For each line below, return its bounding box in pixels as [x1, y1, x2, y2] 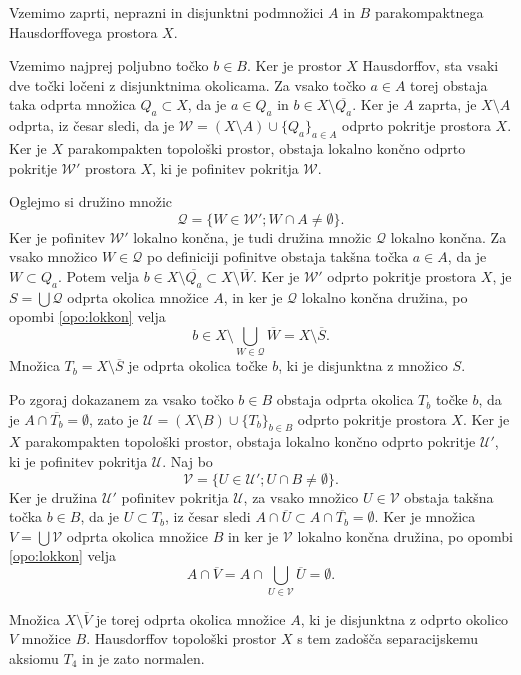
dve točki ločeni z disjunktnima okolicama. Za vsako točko [9, 74, 366, 95]
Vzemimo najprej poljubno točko [9, 55, 209, 76]
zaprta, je [418, 94, 477, 115]
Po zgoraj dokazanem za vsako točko [9, 389, 234, 410]
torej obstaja [410, 74, 488, 95]
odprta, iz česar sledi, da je [9, 115, 175, 136]
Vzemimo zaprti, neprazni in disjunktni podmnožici [9, 2, 324, 22]
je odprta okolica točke [128, 355, 268, 376]
